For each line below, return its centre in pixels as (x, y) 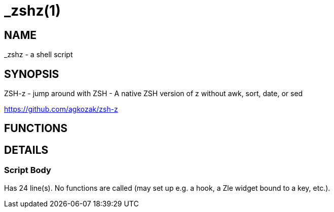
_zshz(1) (32, 11)
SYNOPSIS (32, 74)
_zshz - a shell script (39, 55)
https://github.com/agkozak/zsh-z (61, 109)
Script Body (28, 170)
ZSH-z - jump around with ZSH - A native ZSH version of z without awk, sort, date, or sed (154, 94)
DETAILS (26, 150)
